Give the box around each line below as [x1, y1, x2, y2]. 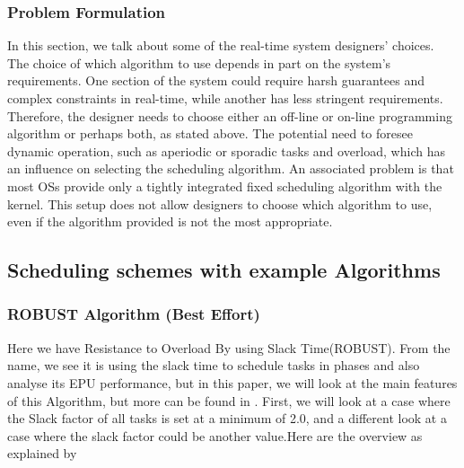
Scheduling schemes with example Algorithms [7, 256, 441, 284]
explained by [7, 444, 77, 463]
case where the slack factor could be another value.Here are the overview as [7, 426, 423, 445]
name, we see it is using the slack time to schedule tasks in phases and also [7, 356, 420, 375]
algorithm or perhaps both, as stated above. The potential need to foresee [7, 124, 413, 143]
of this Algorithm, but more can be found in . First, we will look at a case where [7, 391, 451, 410]
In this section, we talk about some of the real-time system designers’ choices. [7, 36, 434, 55]
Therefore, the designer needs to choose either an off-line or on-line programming [7, 106, 452, 125]
